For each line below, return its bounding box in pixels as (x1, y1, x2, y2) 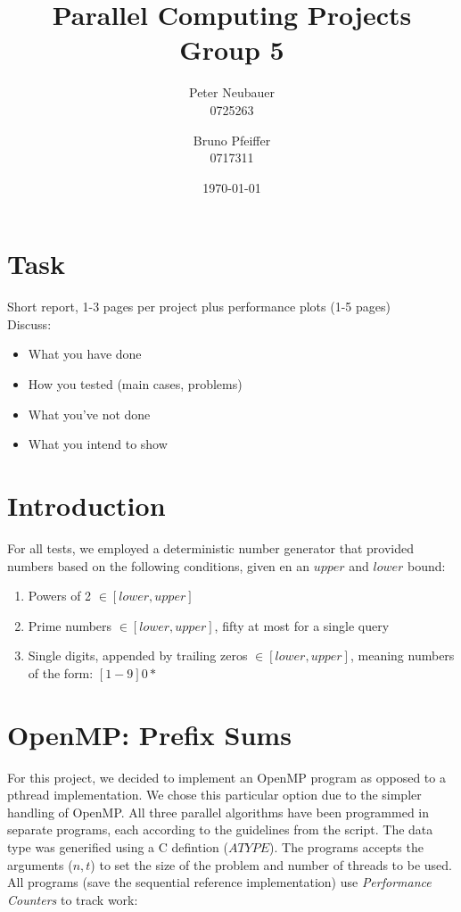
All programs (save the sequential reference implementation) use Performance (7, 873, 432, 891)
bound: (407, 556, 446, 575)
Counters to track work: (7, 890, 138, 908)
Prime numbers (28, 616, 112, 634)
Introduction (7, 486, 166, 523)
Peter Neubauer (189, 83, 275, 102)
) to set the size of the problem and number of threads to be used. (90, 855, 452, 874)
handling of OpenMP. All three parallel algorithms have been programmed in (7, 802, 430, 821)
